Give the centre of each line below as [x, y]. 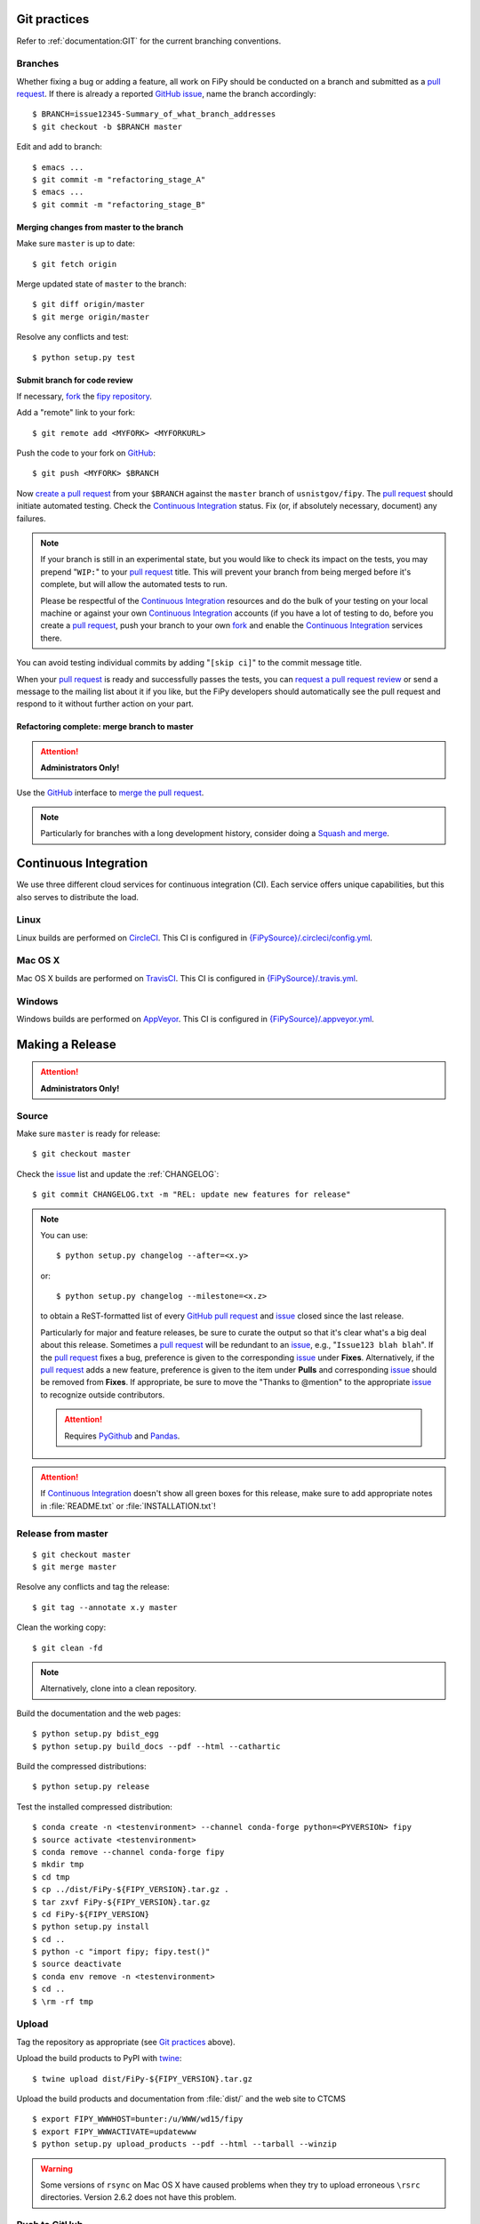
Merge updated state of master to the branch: [101, 284]
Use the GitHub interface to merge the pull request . [110, 793]
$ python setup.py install [91, 1927]
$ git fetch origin [75, 264]
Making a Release [67, 1044]
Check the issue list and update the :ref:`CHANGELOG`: [118, 1173]
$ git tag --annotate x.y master [105, 1607]
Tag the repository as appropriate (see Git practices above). [126, 2042]
